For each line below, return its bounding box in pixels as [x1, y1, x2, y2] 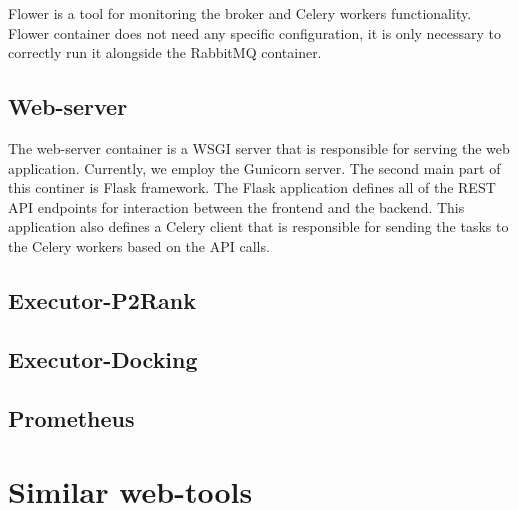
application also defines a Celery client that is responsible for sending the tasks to [8, 216, 509, 237]
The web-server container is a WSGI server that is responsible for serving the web [8, 137, 510, 158]
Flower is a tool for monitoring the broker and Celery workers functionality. [8, 3, 472, 23]
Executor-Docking [8, 343, 198, 374]
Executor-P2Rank [8, 284, 196, 315]
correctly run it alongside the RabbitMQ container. [8, 42, 322, 63]
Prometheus [8, 402, 135, 433]
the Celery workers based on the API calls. [8, 235, 270, 256]
